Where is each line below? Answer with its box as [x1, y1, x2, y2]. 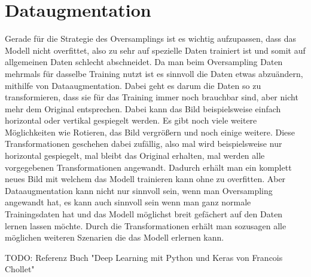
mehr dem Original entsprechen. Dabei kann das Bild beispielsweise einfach [5, 102, 281, 115]
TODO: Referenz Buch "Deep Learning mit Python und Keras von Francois [5, 251, 283, 263]
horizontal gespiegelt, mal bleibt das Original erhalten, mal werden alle [5, 149, 265, 162]
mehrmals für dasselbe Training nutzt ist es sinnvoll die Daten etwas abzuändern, [5, 67, 303, 79]
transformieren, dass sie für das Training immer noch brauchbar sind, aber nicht [5, 91, 298, 103]
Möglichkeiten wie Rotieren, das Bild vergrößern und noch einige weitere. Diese [5, 125, 295, 138]
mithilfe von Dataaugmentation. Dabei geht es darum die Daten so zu [5, 79, 261, 91]
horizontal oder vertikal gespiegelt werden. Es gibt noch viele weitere [5, 114, 257, 127]
